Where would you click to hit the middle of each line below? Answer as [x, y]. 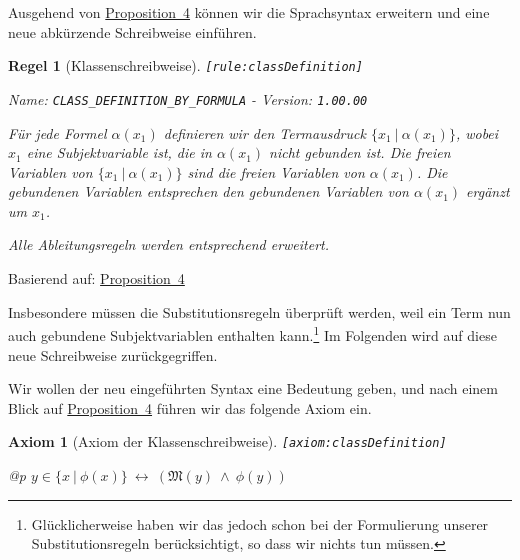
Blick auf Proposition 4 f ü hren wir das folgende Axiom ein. [190, 407]
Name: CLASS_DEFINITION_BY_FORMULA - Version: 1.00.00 [188, 98]
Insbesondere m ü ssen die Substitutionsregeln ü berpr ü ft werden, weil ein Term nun [259, 311]
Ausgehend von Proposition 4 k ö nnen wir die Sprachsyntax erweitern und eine [249, 12]
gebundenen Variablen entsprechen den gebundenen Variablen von [208, 191]
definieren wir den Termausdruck [264, 132]
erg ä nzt [488, 191]
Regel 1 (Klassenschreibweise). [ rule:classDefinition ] [185, 65]
